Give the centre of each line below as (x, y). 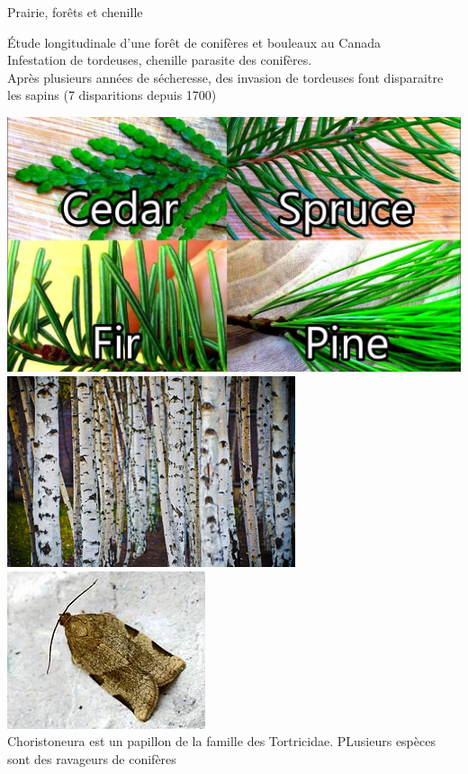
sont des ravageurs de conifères (92, 758)
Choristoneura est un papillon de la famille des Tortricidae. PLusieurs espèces (221, 741)
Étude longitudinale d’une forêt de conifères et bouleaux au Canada (194, 42)
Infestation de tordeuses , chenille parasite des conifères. (160, 60)
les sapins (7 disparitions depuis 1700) (112, 95)
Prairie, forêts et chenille (75, 12)
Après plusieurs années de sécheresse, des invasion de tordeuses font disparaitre (225, 77)
